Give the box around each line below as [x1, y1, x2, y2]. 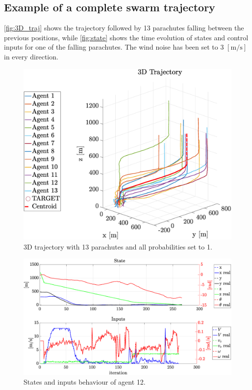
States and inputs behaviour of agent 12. [24, 376, 146, 387]
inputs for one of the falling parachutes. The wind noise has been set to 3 [4, 42, 224, 52]
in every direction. [4, 51, 58, 61]
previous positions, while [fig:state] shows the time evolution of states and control [4, 32, 249, 42]
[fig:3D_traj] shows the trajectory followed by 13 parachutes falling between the [4, 23, 244, 33]
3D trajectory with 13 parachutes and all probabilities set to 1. [24, 241, 212, 251]
